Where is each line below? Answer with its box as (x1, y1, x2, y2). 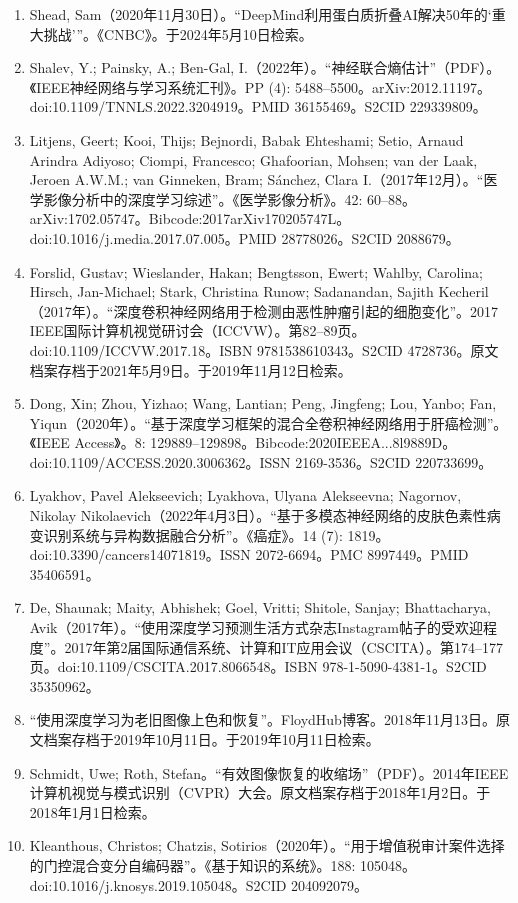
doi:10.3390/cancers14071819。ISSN (29, 544, 251, 565)
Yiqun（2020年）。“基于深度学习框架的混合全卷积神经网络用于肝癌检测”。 (29, 412, 508, 433)
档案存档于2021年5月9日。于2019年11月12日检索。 (29, 359, 352, 380)
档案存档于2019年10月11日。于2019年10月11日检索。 (43, 729, 380, 749)
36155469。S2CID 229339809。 (294, 96, 487, 117)
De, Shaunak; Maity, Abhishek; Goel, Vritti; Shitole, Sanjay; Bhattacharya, (29, 597, 491, 618)
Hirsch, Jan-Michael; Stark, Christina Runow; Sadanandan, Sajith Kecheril (29, 281, 489, 302)
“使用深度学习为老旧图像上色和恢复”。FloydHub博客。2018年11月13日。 (29, 709, 496, 730)
